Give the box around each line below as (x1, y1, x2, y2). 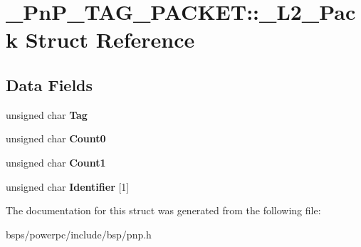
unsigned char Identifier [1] (6, 179, 130, 194)
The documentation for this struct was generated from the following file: (6, 203, 321, 218)
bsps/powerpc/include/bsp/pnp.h (6, 226, 152, 241)
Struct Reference (25, 25, 195, 54)
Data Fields (6, 73, 93, 95)
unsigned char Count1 (6, 154, 106, 169)
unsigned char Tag (6, 107, 88, 122)
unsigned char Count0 (6, 131, 106, 146)
